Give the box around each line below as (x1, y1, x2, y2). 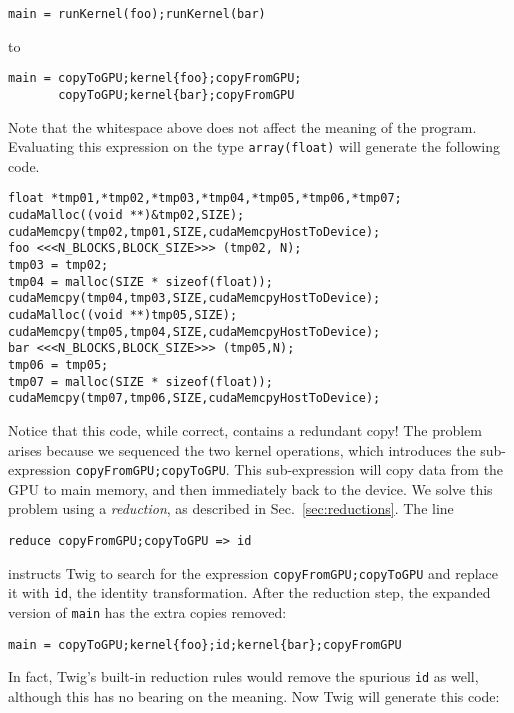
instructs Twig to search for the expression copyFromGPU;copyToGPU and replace (8, 562, 499, 583)
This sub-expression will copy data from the (234, 459, 504, 480)
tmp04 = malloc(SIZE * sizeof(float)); (8, 274, 273, 289)
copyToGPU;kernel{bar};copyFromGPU (58, 87, 295, 102)
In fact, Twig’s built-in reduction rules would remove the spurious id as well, (8, 666, 479, 687)
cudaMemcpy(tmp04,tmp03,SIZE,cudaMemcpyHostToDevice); (8, 291, 381, 306)
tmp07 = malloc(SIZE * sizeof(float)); (8, 374, 273, 389)
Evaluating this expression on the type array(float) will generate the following (8, 136, 501, 157)
